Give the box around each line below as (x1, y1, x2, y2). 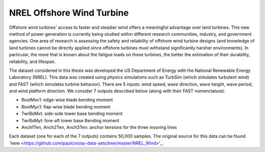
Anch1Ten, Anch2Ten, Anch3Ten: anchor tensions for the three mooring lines (21, 125, 177, 130)
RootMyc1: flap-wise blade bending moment (21, 104, 110, 109)
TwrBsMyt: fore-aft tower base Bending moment (21, 117, 120, 123)
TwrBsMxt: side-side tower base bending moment (21, 110, 123, 117)
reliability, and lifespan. (9, 59, 56, 65)
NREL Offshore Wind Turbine (9, 7, 129, 18)
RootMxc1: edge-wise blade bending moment (21, 97, 113, 103)
